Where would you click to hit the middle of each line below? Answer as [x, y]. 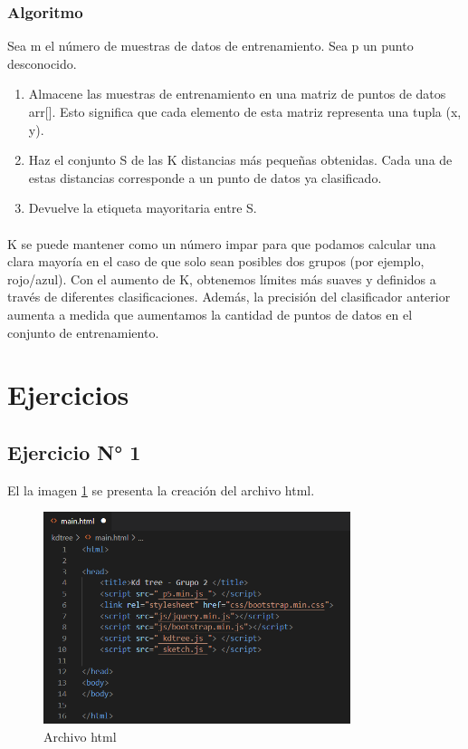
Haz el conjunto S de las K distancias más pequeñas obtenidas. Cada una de [240, 160]
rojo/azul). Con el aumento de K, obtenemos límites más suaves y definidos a [222, 278]
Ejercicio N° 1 [74, 451]
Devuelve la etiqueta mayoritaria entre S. [143, 208]
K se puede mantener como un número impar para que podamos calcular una [222, 243]
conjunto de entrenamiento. [83, 332]
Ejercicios [68, 394]
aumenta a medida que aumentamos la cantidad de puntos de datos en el [210, 314]
